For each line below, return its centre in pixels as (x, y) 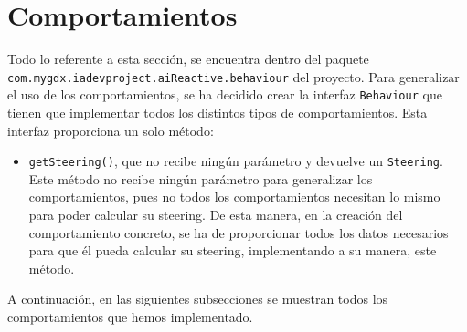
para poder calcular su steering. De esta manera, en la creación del (216, 215)
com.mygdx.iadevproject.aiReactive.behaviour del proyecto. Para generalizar (233, 76)
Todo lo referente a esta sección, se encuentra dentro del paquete (188, 59)
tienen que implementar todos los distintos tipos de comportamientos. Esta (218, 113)
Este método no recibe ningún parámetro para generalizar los (201, 178)
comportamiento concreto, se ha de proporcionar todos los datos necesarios (239, 232)
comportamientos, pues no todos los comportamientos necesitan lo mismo (234, 197)
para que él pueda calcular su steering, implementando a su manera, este (233, 250)
